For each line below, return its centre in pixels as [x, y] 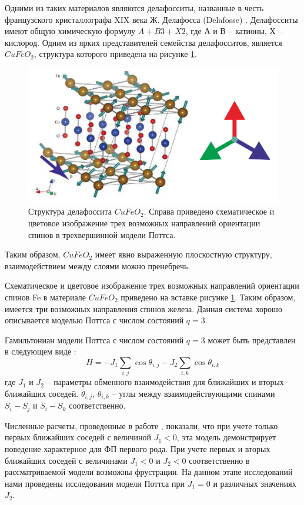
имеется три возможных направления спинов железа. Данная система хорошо [143, 308]
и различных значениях [255, 483]
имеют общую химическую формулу [70, 31]
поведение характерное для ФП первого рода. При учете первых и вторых [138, 448]
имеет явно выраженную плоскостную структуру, [183, 254]
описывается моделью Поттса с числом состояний [94, 320]
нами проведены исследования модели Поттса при [95, 483]
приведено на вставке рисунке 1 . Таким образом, [208, 297]
